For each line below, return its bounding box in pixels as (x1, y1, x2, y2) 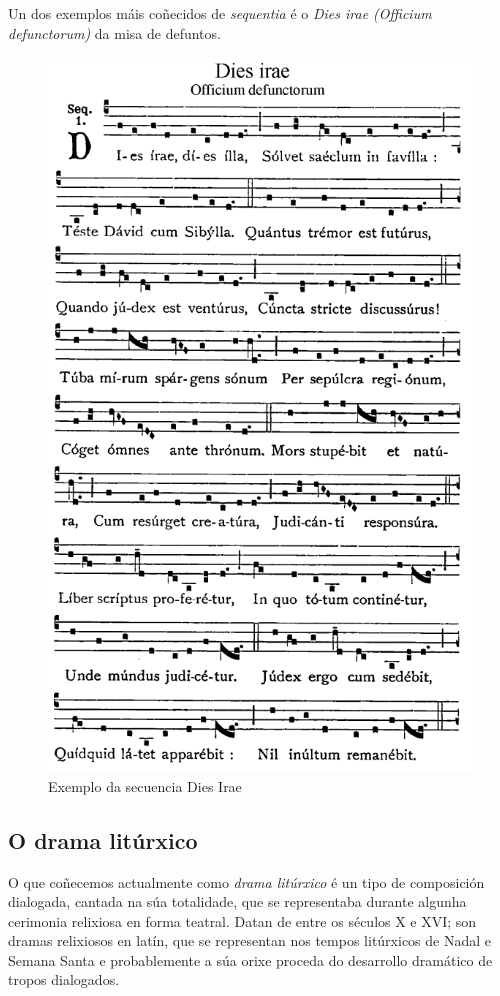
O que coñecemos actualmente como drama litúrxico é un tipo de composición (8, 871, 485, 892)
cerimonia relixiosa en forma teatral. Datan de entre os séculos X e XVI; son (8, 910, 477, 931)
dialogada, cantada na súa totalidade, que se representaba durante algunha (8, 891, 467, 912)
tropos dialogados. (8, 969, 120, 990)
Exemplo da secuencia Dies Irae (48, 775, 242, 796)
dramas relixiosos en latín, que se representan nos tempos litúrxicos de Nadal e (8, 930, 491, 951)
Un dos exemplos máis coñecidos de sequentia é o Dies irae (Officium (8, 3, 432, 23)
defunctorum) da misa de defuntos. (8, 22, 221, 43)
